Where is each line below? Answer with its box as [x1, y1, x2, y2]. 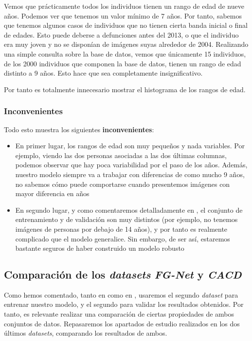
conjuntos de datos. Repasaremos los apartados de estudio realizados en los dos [4, 318, 240, 328]
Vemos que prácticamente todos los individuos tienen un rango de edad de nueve [4, 1, 244, 11]
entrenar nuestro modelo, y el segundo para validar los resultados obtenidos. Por [4, 299, 244, 309]
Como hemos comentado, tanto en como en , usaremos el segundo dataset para [4, 289, 238, 300]
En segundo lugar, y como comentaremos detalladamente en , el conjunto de [15, 204, 243, 215]
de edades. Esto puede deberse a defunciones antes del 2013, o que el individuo [4, 29, 239, 40]
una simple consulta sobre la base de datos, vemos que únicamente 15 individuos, [4, 48, 246, 59]
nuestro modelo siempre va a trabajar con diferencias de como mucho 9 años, [15, 169, 245, 179]
